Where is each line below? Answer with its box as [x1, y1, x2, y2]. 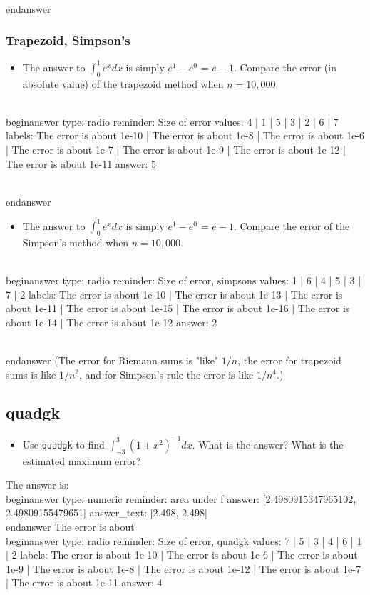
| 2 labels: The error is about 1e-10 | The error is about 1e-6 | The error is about [6, 547, 358, 562]
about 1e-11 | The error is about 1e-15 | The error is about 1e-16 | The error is [6, 301, 350, 316]
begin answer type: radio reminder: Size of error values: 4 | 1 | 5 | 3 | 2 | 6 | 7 [6, 114, 339, 129]
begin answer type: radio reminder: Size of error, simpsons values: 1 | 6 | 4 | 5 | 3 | [6, 272, 361, 287]
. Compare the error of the [233, 218, 350, 233]
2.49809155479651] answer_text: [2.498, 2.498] [6, 505, 207, 520]
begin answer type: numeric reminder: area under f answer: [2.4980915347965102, [6, 491, 356, 506]
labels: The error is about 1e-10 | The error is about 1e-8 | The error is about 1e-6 [6, 128, 365, 143]
